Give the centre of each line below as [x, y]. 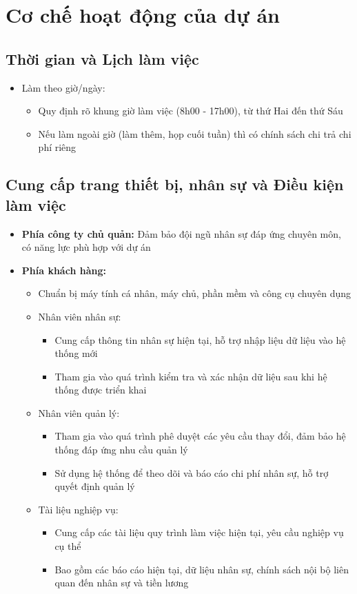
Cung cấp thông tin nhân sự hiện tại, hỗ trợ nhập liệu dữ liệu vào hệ [200, 339]
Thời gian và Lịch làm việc [102, 58]
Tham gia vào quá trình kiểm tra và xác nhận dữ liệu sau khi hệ [191, 376]
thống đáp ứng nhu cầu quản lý [121, 450]
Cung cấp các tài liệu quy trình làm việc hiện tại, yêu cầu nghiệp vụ [199, 532]
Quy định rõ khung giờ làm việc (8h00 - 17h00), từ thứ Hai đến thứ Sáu [191, 111]
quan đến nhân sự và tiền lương [122, 583]
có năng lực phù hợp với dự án [86, 247]
